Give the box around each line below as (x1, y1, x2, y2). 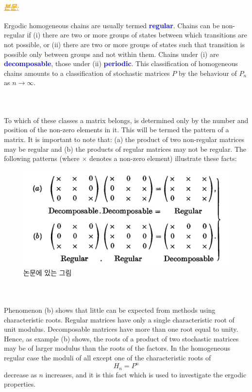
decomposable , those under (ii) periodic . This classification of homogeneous (4, 58, 238, 69)
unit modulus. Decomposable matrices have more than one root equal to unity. (4, 324, 238, 334)
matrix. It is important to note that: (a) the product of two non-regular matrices (4, 134, 245, 144)
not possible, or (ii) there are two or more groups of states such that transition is (4, 39, 245, 49)
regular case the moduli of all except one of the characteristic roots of (4, 353, 211, 363)
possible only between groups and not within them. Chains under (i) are (4, 49, 219, 59)
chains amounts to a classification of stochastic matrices (4, 68, 170, 78)
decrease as (4, 369, 37, 379)
